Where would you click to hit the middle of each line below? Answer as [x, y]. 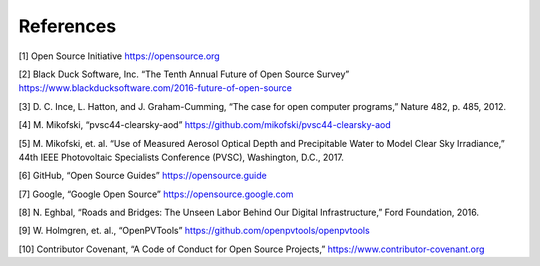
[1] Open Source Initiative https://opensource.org [119, 56]
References [67, 26]
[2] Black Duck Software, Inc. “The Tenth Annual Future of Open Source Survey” [184, 74]
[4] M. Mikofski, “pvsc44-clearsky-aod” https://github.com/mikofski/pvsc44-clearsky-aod [205, 125]
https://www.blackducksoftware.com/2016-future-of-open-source [155, 88]
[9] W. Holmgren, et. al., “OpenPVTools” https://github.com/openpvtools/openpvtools [194, 231]
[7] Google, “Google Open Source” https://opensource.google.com [156, 194]
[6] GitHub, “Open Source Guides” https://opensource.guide [142, 176]
